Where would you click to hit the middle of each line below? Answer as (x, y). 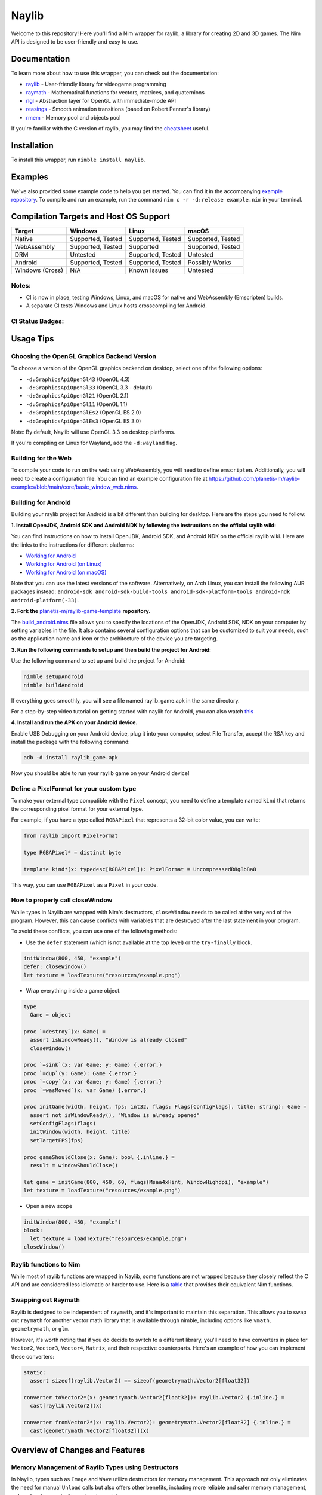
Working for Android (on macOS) (66, 572)
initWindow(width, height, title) (80, 1132)
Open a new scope (49, 1206)
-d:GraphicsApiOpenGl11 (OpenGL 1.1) (77, 404)
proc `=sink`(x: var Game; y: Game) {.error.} (93, 1065)
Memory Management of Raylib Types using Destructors (95, 1467)
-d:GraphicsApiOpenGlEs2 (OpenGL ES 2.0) (83, 413)
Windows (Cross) (39, 270)
